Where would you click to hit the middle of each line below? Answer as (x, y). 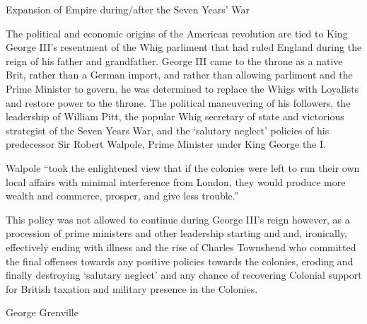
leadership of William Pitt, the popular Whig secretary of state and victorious (175, 116)
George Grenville (42, 312)
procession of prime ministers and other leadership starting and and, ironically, (177, 233)
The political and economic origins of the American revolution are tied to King (177, 33)
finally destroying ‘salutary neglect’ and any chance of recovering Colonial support (184, 275)
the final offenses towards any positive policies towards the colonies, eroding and (180, 261)
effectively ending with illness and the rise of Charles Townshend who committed (181, 247)
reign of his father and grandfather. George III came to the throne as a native (174, 60)
